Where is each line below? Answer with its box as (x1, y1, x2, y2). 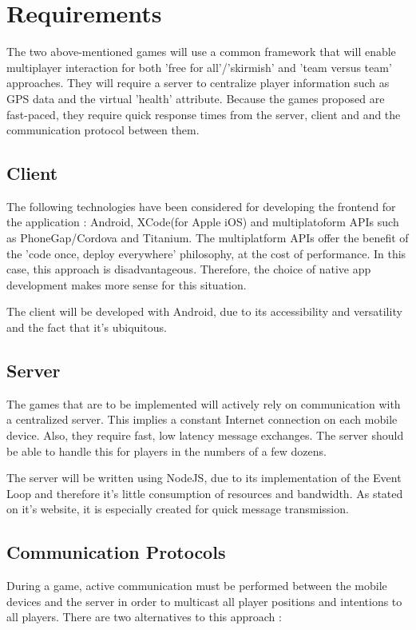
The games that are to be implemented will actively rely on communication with (6, 395, 401, 412)
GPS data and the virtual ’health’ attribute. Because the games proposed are (6, 90, 385, 106)
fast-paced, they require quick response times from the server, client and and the (6, 106, 401, 122)
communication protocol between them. (6, 122, 200, 138)
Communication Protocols (6, 540, 226, 564)
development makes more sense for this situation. (6, 276, 247, 293)
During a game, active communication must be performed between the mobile (6, 577, 387, 594)
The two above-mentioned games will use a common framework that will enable (6, 43, 396, 60)
